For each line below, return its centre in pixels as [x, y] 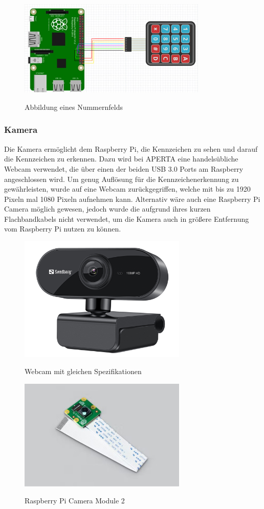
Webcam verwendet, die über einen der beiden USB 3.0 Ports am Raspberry [124, 168]
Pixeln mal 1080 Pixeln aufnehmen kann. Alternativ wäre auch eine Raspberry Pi [132, 199]
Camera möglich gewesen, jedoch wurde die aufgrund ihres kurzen [107, 209]
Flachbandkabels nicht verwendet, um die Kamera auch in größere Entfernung [127, 218]
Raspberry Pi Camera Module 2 [75, 501]
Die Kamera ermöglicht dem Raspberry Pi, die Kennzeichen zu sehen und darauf [131, 148]
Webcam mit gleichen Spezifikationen [83, 371]
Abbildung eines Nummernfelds [74, 107]
